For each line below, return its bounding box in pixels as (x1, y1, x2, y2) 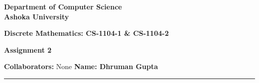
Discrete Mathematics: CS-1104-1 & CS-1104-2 (4, 28, 169, 38)
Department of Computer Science (4, 1, 122, 11)
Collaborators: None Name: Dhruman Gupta (4, 61, 158, 72)
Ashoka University (4, 11, 69, 21)
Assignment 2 (4, 44, 52, 55)
